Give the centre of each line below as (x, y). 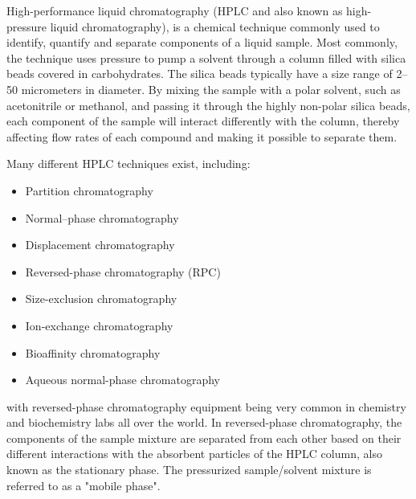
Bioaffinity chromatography (93, 352)
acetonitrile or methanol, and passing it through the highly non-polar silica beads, (208, 105)
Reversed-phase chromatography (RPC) (123, 271)
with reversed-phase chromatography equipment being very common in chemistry (206, 406)
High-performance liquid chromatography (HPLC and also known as (175, 10)
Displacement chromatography (100, 245)
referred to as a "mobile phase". (84, 485)
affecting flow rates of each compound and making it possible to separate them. (202, 136)
